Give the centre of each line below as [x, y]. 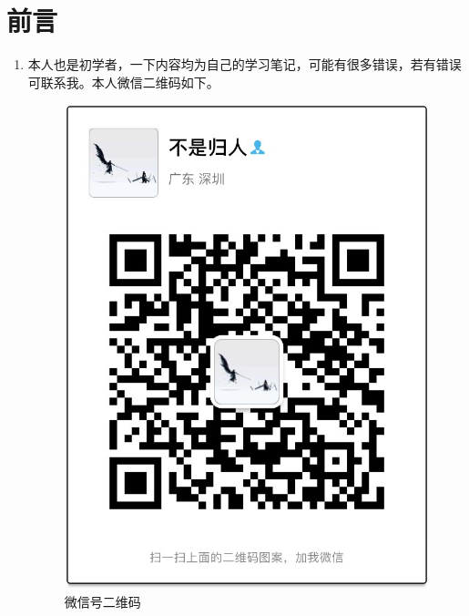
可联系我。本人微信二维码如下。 [123, 82]
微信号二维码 [102, 601]
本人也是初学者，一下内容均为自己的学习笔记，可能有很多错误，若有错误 [245, 64]
